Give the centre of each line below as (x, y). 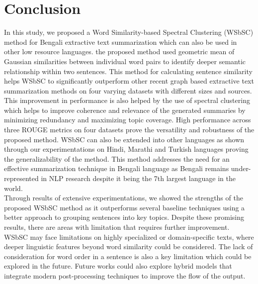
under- (241, 168)
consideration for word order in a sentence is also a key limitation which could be (128, 256)
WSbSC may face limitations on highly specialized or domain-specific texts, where (129, 237)
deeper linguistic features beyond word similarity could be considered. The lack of (129, 246)
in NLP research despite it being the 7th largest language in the (138, 178)
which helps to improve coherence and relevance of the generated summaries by (125, 110)
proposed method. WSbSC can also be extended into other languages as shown (124, 139)
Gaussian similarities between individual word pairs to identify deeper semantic (125, 61)
